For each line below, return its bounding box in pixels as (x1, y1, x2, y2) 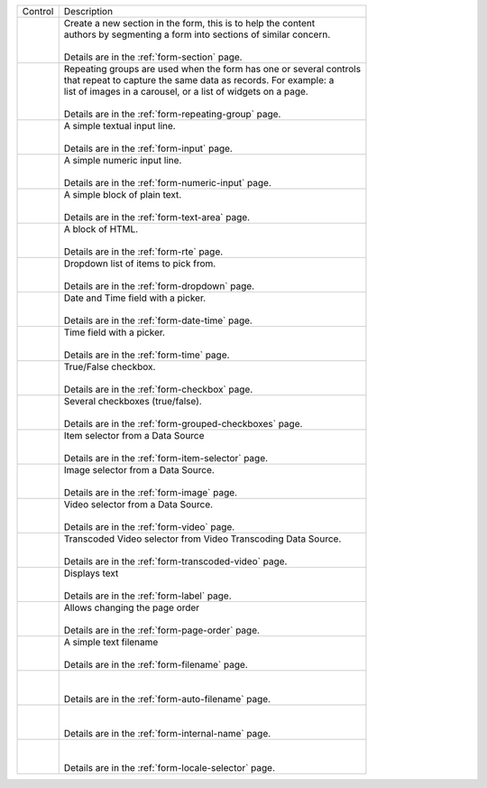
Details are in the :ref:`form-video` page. (63, 521, 235, 533)
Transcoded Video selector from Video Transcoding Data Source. (63, 533, 342, 545)
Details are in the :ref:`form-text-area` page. (63, 211, 251, 223)
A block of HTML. (63, 223, 139, 235)
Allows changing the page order (63, 601, 200, 614)
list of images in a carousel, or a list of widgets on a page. (63, 86, 308, 97)
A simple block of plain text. (63, 189, 182, 200)
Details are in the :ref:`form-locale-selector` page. (63, 762, 275, 774)
